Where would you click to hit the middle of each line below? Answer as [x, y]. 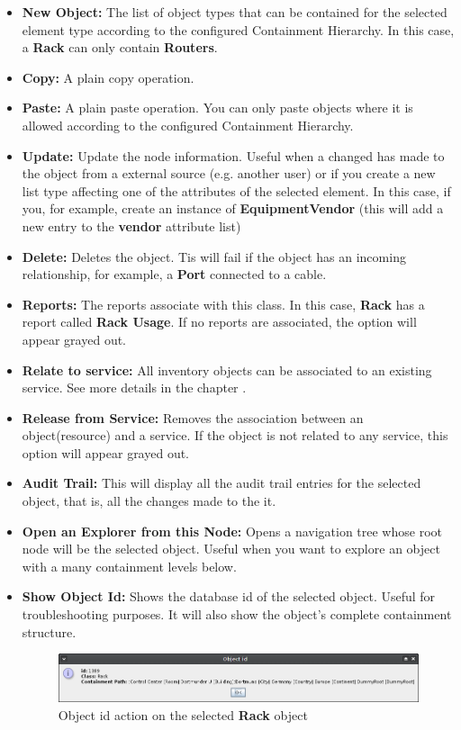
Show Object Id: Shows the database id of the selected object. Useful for [229, 596]
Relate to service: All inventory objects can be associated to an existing [227, 370]
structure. [49, 631]
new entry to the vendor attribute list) [131, 225]
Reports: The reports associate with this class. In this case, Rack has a [223, 304]
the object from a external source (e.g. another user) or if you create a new [229, 173]
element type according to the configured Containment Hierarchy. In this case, [238, 29]
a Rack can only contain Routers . [120, 47]
